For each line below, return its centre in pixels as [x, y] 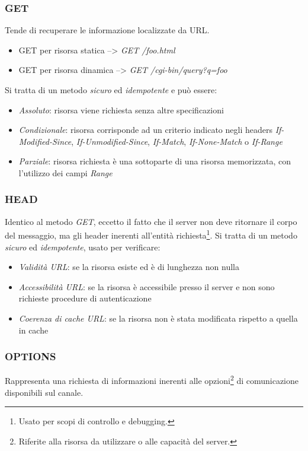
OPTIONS [31, 356]
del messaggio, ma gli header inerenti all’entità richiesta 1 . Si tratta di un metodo [151, 234]
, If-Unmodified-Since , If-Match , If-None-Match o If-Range [177, 141]
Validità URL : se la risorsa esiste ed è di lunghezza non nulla [129, 267]
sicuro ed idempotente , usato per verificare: [83, 247]
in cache [33, 330]
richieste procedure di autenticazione [85, 298]
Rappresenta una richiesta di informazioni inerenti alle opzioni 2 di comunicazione [152, 380]
